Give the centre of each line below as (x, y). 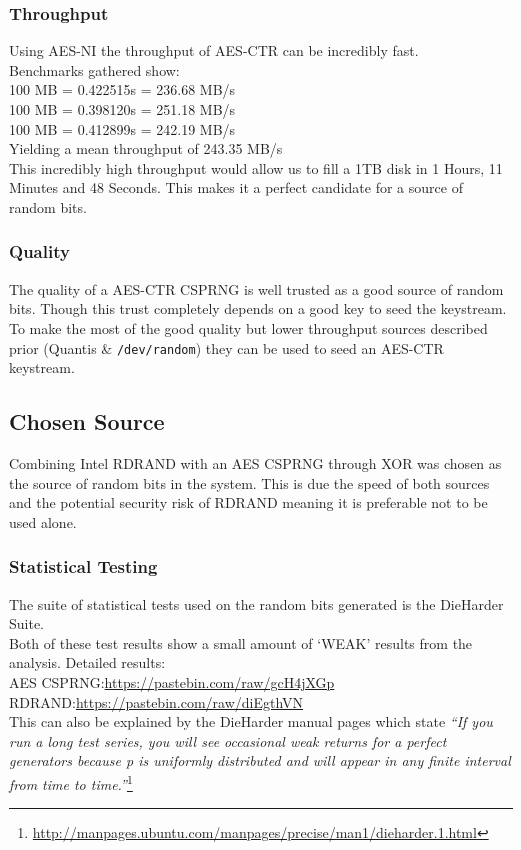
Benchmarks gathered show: (94, 69)
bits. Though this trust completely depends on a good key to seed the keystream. (258, 308)
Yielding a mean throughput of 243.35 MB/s (146, 148)
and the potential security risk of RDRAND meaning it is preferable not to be (248, 502)
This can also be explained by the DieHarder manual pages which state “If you (251, 721)
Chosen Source (87, 421)
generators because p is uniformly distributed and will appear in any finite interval (260, 760)
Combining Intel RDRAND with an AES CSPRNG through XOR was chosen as (255, 463)
